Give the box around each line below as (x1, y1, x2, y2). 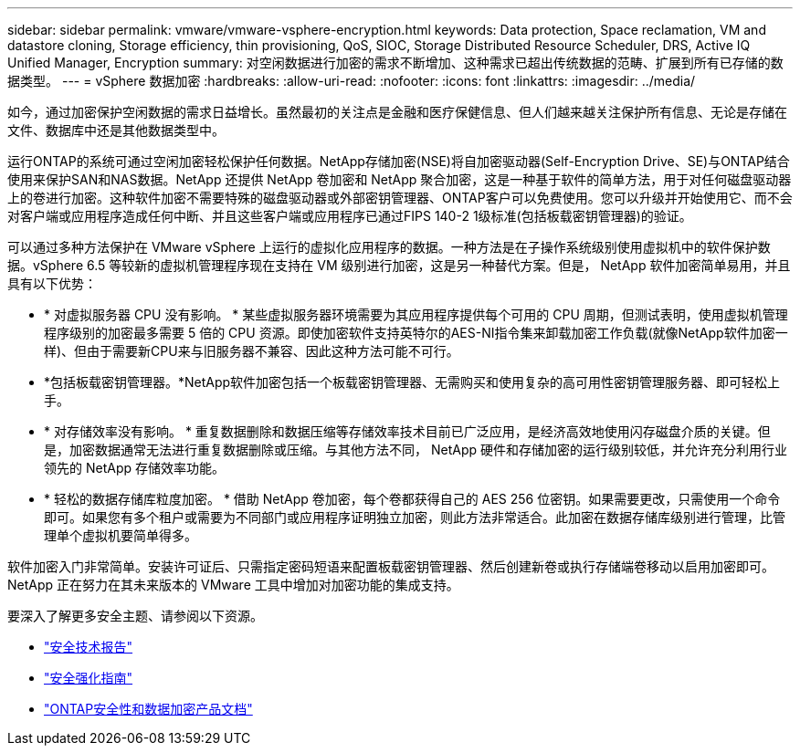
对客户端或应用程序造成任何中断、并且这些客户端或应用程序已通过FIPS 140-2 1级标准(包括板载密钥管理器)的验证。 (7, 208, 692, 224)
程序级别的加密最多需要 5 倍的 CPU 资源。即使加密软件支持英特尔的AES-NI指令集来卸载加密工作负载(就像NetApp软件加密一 (44, 325, 788, 340)
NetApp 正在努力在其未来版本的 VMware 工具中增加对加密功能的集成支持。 (7, 577, 459, 592)
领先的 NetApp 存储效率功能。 (44, 460, 225, 476)
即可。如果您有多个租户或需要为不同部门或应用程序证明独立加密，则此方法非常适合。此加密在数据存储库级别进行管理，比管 (44, 509, 785, 525)
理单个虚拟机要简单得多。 (44, 528, 197, 543)
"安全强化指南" (44, 670, 133, 685)
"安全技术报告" (44, 639, 133, 654)
